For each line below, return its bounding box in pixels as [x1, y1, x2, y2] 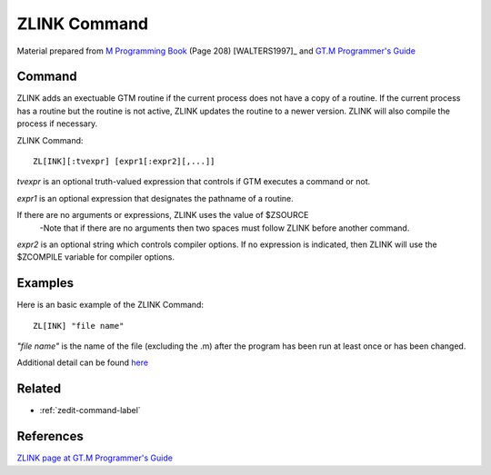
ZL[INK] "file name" [33, 321, 125, 331]
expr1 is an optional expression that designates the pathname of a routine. [16, 193, 295, 203]
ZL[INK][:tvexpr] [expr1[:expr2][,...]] [33, 156, 215, 167]
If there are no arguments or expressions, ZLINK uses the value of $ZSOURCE [16, 210, 309, 221]
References [16, 429, 84, 444]
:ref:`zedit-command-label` [39, 405, 141, 416]
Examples [16, 275, 75, 291]
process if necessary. [16, 118, 98, 129]
